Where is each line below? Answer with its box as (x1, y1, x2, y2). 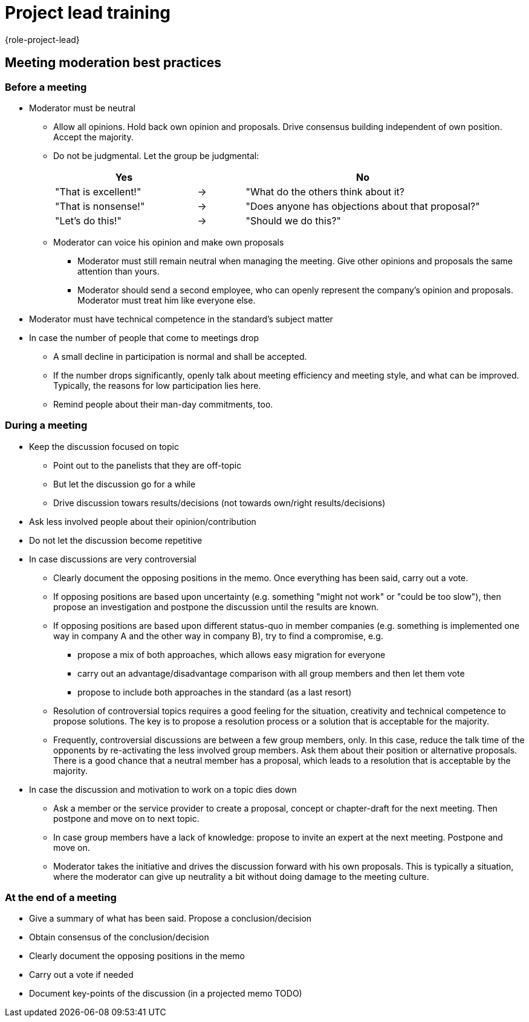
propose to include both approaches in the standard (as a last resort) (77, 686, 352, 697)
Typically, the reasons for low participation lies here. (53, 380, 261, 391)
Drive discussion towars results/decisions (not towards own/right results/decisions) (53, 497, 386, 508)
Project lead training (5, 2, 170, 23)
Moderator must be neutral (29, 102, 135, 113)
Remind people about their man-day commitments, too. (53, 399, 273, 409)
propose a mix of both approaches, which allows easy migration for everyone (77, 649, 386, 660)
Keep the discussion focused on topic (29, 441, 179, 452)
